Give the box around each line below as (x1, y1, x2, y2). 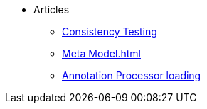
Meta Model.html (62, 47, 141, 59)
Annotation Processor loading (62, 69, 201, 81)
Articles (33, 4, 70, 16)
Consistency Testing (62, 25, 157, 38)
